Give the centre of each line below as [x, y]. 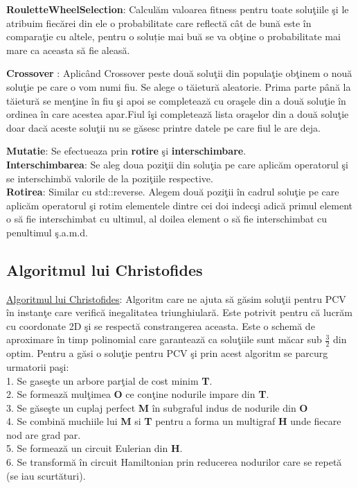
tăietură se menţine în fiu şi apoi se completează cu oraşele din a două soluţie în [176, 100]
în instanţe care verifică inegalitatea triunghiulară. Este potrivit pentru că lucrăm [180, 312]
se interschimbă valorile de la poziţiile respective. [110, 178]
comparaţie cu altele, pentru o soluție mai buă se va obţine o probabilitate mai [173, 36]
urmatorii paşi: [38, 366]
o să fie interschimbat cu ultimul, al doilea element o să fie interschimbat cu [167, 219]
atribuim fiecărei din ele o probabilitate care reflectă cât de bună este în [159, 23]
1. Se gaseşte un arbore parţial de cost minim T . [109, 380]
